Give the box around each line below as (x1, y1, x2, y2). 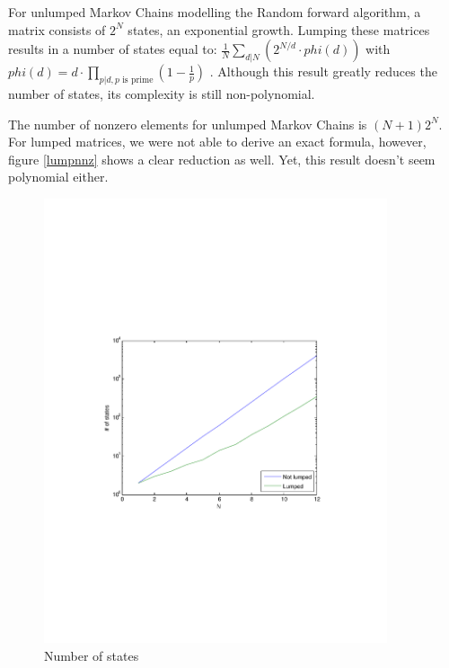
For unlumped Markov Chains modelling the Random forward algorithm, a (8, 3, 421, 21)
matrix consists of (8, 20, 106, 39)
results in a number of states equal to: (8, 40, 217, 58)
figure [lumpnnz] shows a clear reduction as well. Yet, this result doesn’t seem (8, 149, 436, 168)
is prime (122, 75, 154, 85)
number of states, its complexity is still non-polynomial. (8, 84, 315, 102)
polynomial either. (8, 167, 109, 186)
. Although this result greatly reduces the (209, 62, 437, 81)
